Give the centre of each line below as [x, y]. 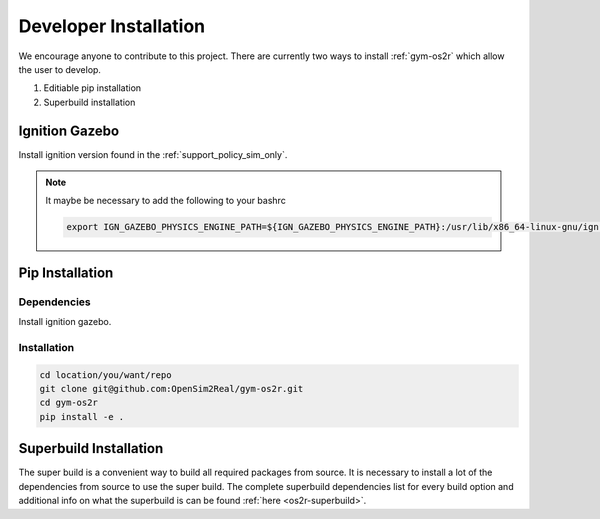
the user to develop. [60, 69]
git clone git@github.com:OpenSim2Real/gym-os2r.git [171, 389]
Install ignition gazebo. [65, 322]
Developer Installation [111, 26]
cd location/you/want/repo [105, 374]
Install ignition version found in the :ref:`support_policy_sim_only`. [153, 154]
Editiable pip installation [92, 88]
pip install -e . [82, 416]
